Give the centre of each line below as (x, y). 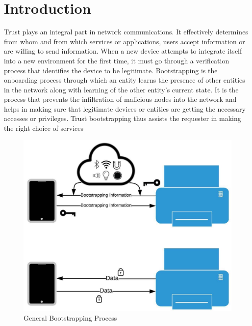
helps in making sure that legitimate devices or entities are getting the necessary (125, 108)
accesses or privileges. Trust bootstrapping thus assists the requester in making (123, 118)
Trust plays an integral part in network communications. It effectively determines (126, 32)
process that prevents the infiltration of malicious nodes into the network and (120, 99)
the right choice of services (44, 128)
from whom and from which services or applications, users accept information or (125, 41)
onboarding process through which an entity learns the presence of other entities (125, 80)
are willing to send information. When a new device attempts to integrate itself (123, 51)
